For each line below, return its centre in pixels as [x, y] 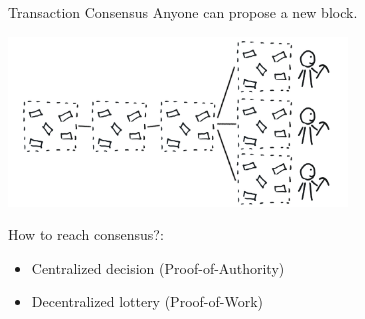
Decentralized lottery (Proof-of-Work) [147, 301]
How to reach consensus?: [86, 234]
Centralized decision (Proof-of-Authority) [158, 267]
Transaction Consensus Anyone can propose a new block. [183, 12]
